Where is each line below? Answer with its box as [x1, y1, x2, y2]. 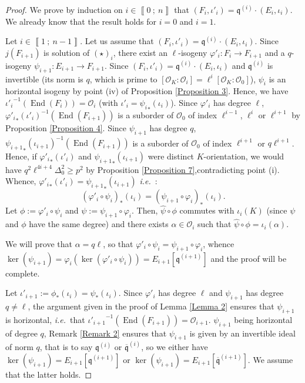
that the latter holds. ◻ [5, 368, 92, 380]
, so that [103, 237, 133, 249]
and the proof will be [210, 252, 287, 264]
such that [197, 218, 232, 230]
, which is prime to [89, 72, 157, 85]
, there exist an [113, 46, 167, 58]
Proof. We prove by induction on [5, 4, 123, 15]
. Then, [132, 204, 158, 217]
